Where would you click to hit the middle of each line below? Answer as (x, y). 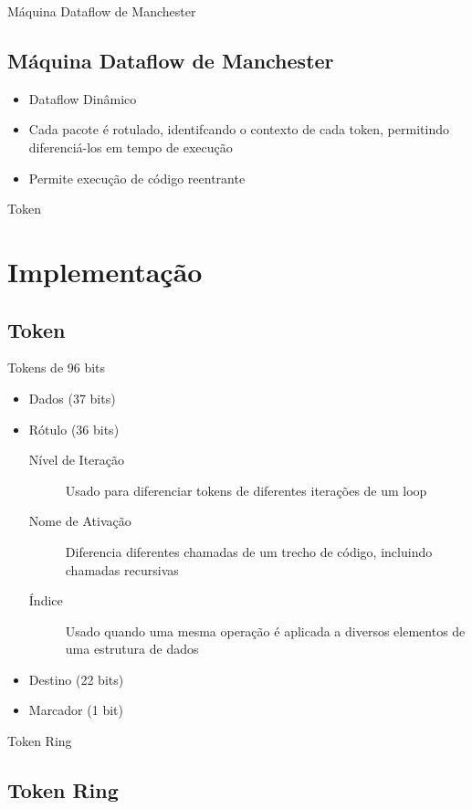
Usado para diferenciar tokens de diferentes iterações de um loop (246, 490)
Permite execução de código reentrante (137, 178)
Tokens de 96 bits (57, 368)
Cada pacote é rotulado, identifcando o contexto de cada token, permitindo (239, 129)
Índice (46, 600)
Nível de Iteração (77, 460)
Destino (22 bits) (76, 679)
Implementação (105, 271)
